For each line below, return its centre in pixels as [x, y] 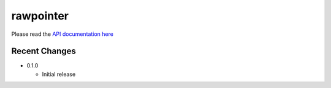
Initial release [59, 74]
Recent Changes [44, 51]
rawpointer [40, 16]
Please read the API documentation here [62, 34]
